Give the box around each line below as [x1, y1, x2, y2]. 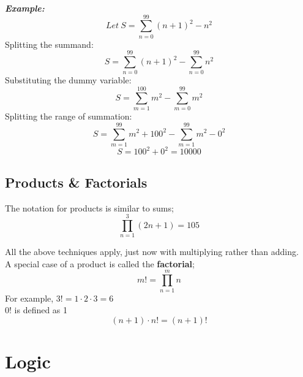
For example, [5, 291, 54, 304]
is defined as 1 [14, 303, 68, 316]
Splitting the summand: [5, 37, 94, 50]
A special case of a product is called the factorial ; [5, 257, 195, 270]
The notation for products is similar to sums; [5, 201, 174, 214]
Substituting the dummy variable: [5, 74, 132, 86]
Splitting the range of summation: [5, 110, 132, 123]
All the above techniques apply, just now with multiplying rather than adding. [5, 245, 299, 258]
